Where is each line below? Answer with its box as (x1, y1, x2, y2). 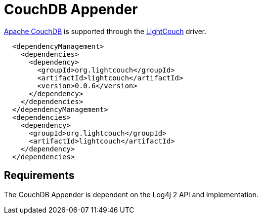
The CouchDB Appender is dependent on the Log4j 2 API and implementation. (4, 190, 259, 199)
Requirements (4, 169, 75, 182)
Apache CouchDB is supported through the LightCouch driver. (4, 27, 207, 36)
